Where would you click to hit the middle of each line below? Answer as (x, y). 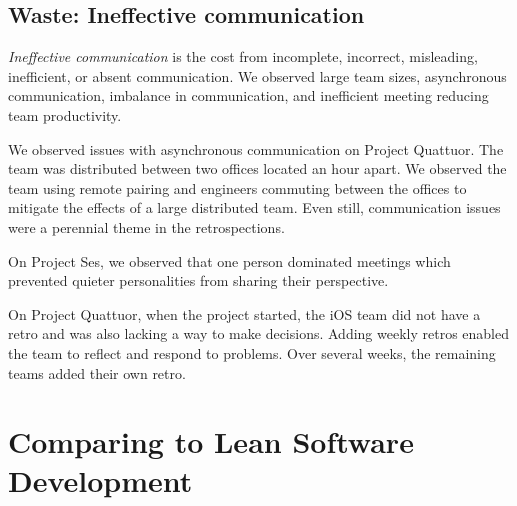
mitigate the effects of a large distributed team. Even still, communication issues (254, 207)
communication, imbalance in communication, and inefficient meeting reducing (248, 95)
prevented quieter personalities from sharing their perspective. (198, 280)
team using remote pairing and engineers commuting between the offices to (237, 187)
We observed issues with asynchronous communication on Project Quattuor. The (256, 148)
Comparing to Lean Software (211, 441)
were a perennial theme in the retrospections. (146, 226)
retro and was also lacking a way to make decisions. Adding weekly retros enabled (258, 333)
